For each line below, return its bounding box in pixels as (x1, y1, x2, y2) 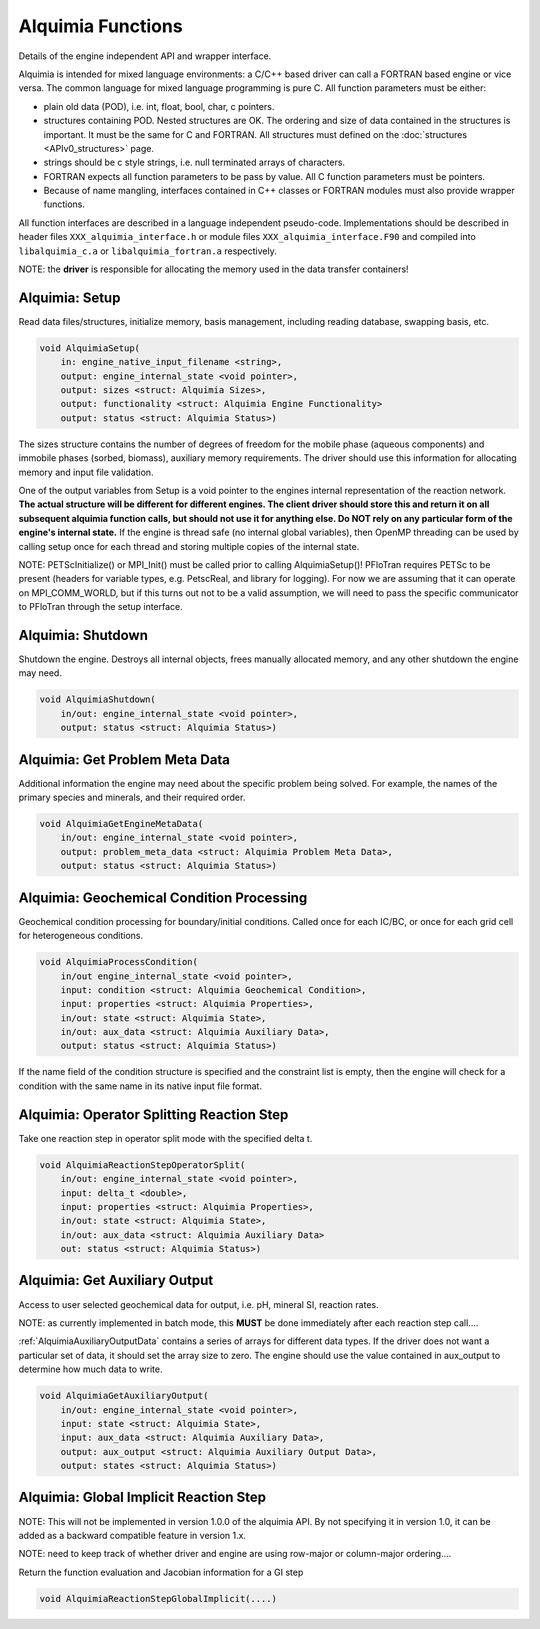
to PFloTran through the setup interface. (18, 601, 184, 613)
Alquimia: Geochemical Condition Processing (18, 889, 308, 906)
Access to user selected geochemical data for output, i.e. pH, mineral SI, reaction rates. (18, 1298, 379, 1310)
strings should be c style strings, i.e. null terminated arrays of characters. (43, 156, 345, 169)
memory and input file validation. (18, 466, 154, 478)
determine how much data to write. (18, 1363, 163, 1375)
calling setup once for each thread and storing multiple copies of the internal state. (18, 540, 360, 552)
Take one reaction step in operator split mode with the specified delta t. (18, 1132, 313, 1144)
